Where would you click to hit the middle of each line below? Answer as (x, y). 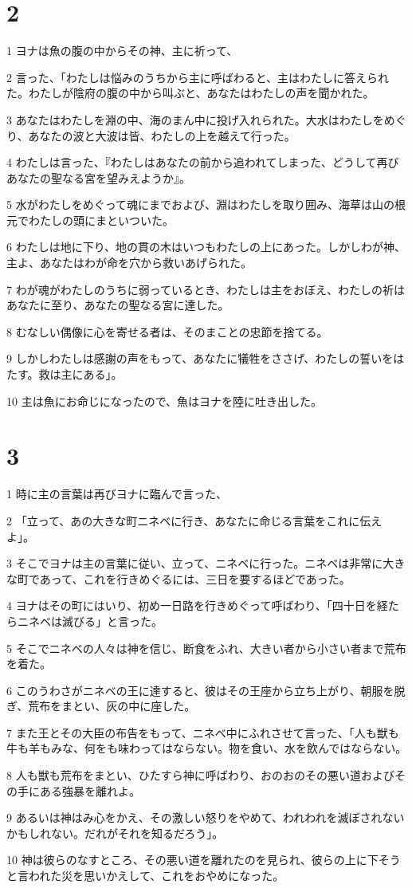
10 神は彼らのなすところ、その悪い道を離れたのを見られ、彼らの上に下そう (204, 860)
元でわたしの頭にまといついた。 (90, 220)
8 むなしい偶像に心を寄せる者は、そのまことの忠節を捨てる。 (167, 331)
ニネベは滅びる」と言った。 (90, 621)
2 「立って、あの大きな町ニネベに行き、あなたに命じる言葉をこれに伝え (194, 520)
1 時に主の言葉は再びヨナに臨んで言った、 (117, 494)
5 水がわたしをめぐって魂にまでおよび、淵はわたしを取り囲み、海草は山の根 (206, 204)
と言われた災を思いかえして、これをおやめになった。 (145, 876)
